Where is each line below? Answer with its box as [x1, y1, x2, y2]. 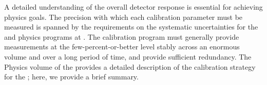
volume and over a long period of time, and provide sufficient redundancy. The [4, 51, 252, 62]
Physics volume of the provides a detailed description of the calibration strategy [4, 61, 256, 72]
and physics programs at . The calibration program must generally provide [4, 31, 239, 42]
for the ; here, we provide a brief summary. [4, 71, 139, 82]
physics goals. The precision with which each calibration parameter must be [4, 11, 243, 22]
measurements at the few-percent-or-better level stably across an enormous [4, 41, 240, 52]
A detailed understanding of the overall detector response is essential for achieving [4, 2, 263, 12]
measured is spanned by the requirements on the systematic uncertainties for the [4, 21, 258, 32]
